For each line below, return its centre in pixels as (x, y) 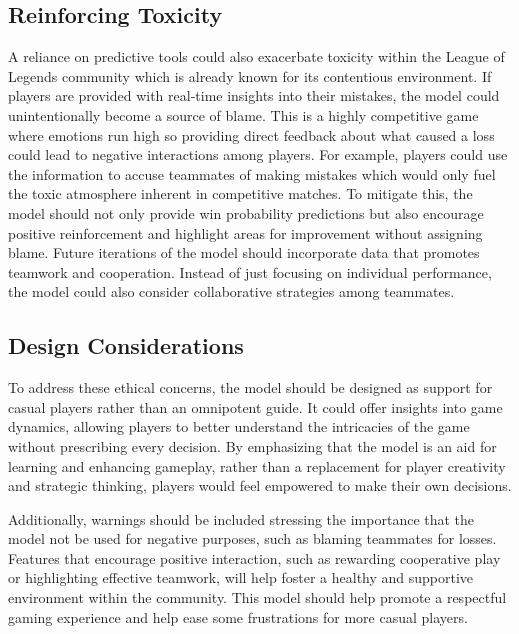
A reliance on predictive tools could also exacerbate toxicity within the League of (256, 56)
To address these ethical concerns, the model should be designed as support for (250, 387)
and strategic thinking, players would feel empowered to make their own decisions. (260, 485)
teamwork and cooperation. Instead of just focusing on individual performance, (250, 271)
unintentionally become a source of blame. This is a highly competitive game (243, 114)
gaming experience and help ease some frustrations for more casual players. (238, 616)
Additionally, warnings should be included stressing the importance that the (241, 518)
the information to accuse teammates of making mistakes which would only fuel (252, 173)
